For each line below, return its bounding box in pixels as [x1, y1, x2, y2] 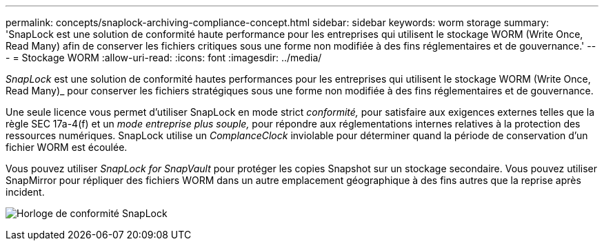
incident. [6, 186, 45, 198]
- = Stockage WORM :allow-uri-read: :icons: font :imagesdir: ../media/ [6, 52, 322, 63]
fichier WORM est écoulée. [6, 141, 128, 153]
